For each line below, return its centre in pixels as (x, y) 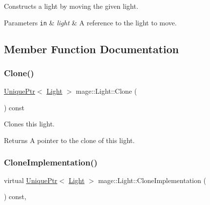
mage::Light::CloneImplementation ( (152, 180)
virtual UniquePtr (31, 180)
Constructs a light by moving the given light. (71, 6)
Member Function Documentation (92, 49)
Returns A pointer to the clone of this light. (69, 140)
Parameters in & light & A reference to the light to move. (90, 22)
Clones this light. (29, 124)
